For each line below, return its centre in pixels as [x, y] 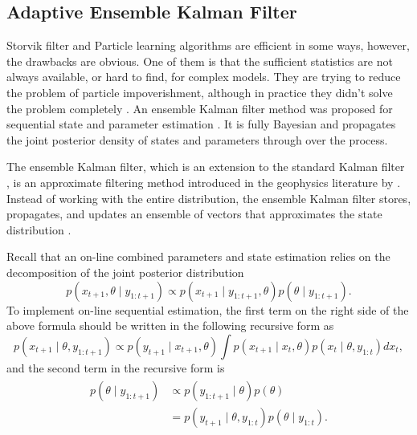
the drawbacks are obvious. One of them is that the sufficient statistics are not [200, 61]
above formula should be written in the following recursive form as [170, 325]
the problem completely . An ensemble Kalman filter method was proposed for [200, 108]
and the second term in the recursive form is [116, 367]
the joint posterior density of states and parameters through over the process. [197, 139]
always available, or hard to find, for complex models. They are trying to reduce [204, 77]
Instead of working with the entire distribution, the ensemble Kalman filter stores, [209, 198]
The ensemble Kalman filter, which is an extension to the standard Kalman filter [206, 167]
